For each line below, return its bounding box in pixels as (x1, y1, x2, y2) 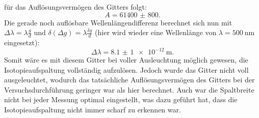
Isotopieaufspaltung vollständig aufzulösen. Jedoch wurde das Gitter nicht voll (4, 64, 249, 75)
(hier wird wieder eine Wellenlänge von (95, 27, 217, 38)
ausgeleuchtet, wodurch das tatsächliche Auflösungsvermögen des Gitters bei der (4, 74, 255, 85)
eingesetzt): (4, 37, 40, 48)
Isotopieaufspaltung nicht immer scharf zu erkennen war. (4, 104, 181, 115)
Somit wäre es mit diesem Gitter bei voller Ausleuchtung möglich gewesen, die (4, 54, 248, 65)
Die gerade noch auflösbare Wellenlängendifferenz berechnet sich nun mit (4, 17, 232, 27)
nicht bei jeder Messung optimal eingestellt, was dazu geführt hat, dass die (4, 94, 238, 105)
